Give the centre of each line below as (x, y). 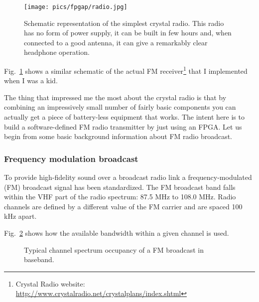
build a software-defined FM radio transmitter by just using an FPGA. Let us (123, 126)
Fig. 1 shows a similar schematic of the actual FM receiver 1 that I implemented (126, 70)
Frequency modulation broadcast (71, 158)
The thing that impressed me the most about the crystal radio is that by (115, 97)
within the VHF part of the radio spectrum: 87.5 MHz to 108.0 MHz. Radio (120, 197)
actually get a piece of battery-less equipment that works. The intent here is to (124, 117)
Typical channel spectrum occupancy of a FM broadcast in (114, 249)
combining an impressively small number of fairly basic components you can (120, 107)
